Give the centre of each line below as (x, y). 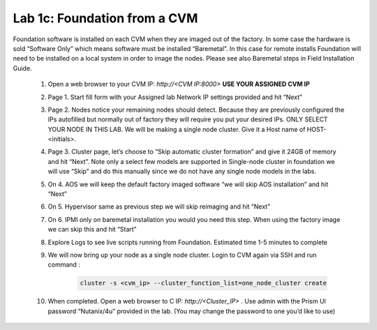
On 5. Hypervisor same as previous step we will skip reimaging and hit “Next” (159, 207)
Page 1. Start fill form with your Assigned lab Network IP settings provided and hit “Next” (175, 97)
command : (64, 264)
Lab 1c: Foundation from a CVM (105, 18)
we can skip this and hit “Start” (92, 230)
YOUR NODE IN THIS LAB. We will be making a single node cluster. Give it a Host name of (177, 129)
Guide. (22, 68)
